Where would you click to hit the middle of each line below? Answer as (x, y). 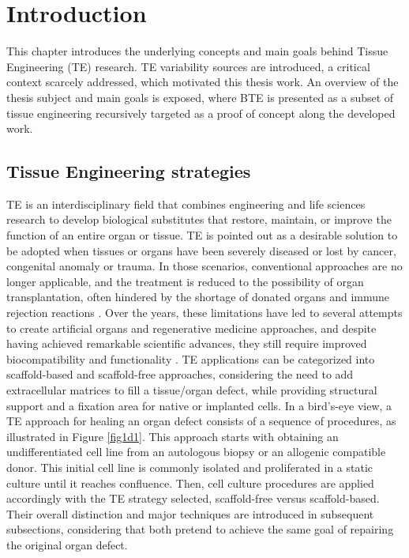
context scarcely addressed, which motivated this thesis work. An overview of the (203, 82)
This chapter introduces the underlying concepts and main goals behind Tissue (197, 51)
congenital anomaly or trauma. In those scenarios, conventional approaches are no (204, 266)
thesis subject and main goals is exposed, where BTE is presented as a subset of (200, 97)
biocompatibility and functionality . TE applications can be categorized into (191, 358)
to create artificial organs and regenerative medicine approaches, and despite (191, 328)
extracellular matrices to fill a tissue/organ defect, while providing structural (192, 390)
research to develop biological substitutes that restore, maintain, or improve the (199, 219)
